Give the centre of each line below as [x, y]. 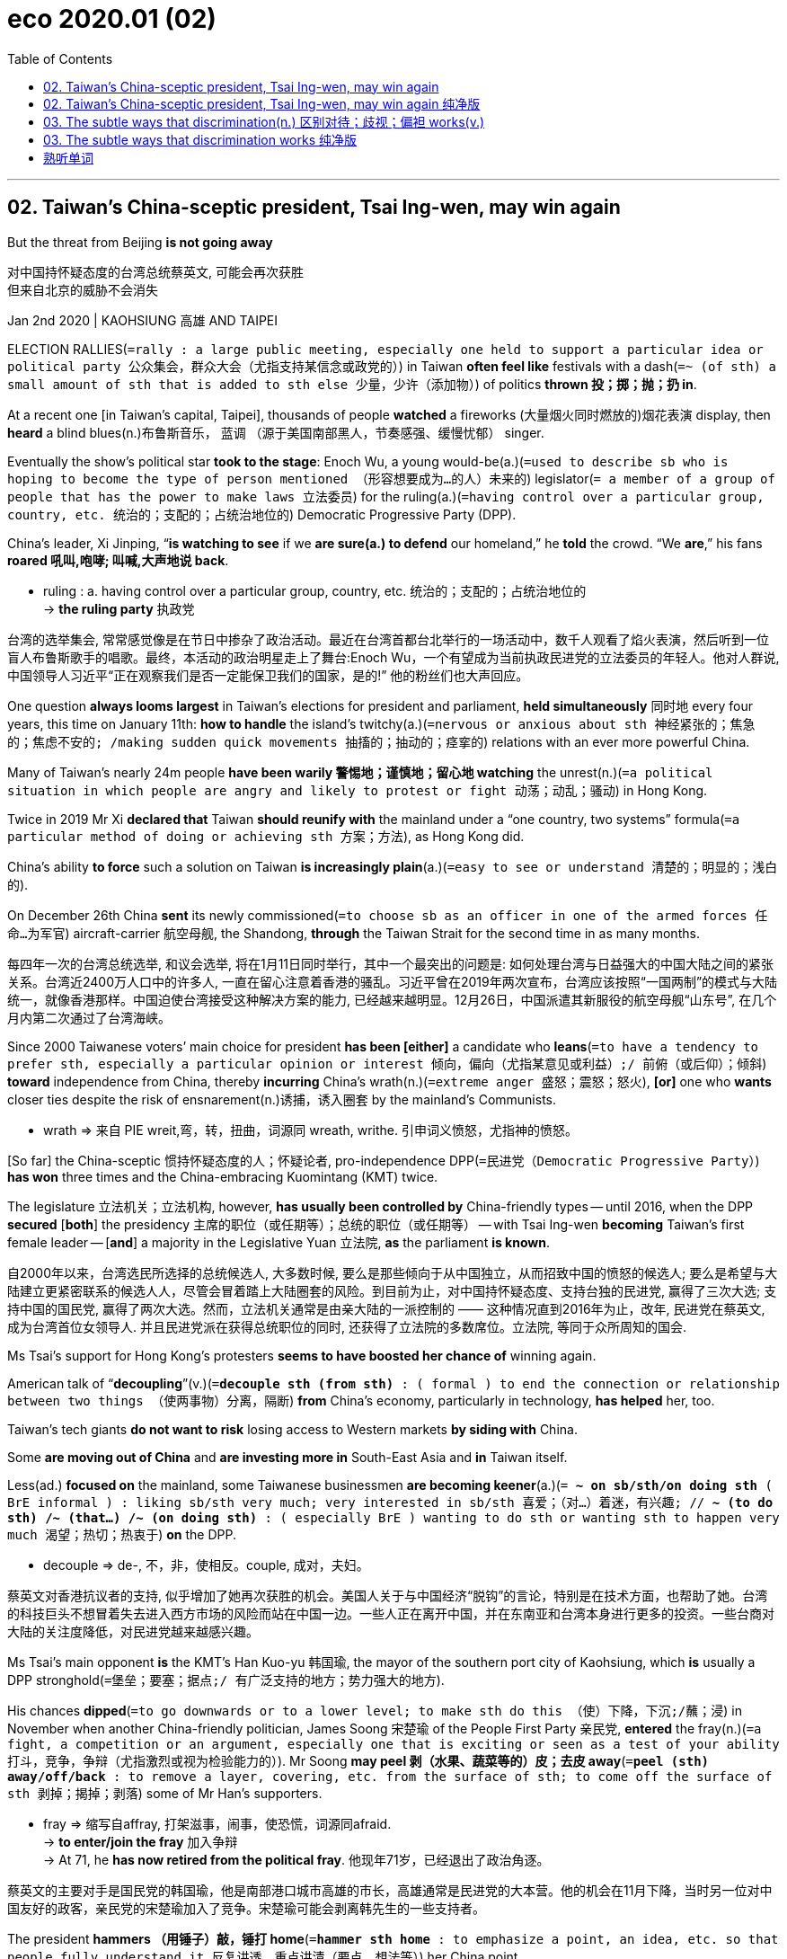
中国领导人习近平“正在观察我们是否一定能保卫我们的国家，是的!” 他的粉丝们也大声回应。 [268, 675]
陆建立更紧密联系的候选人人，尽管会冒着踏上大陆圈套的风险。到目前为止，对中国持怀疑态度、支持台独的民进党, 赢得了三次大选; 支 [392, 1290]
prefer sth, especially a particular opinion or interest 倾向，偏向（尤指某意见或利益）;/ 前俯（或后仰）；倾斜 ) [387, 1063]
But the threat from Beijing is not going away [140, 242]
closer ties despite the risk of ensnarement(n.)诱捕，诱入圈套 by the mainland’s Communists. [282, 1099]
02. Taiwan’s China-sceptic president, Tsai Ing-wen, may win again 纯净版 [262, 103]
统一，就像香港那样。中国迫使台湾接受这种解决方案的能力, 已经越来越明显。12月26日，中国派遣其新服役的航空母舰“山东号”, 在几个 [392, 999]
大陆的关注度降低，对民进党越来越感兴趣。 [133, 1631]
